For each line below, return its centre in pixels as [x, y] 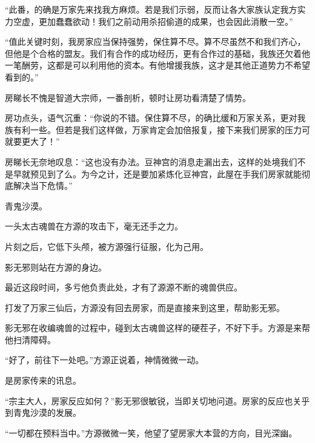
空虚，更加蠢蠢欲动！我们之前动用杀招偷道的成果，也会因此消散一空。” [153, 21]
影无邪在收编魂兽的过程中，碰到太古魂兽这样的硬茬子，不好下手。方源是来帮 [157, 328]
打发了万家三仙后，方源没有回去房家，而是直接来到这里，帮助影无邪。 [145, 307]
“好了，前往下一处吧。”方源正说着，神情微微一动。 [104, 360]
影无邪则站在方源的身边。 [56, 267]
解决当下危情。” [43, 185]
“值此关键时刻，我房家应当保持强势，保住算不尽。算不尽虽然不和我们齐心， [155, 41]
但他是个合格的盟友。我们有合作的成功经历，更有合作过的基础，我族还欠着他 [157, 53]
